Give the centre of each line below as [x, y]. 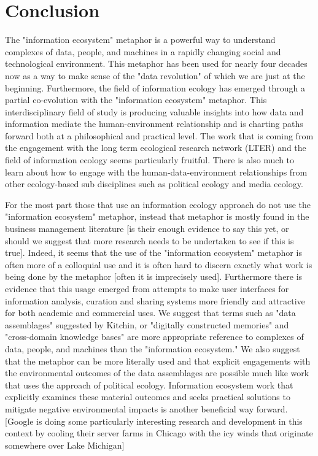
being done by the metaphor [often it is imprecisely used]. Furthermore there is [154, 276]
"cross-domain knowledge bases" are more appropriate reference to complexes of [154, 337]
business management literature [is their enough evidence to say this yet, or [147, 229]
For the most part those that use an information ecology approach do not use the [158, 204]
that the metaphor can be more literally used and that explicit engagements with [158, 361]
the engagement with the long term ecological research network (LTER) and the [156, 148]
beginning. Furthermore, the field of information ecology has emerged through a [155, 87]
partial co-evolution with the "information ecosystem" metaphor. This [136, 100]
